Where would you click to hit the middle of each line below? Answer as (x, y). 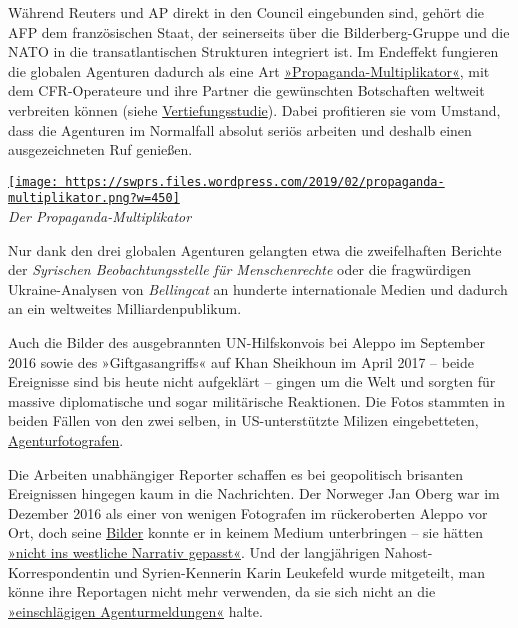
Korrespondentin (59, 571)
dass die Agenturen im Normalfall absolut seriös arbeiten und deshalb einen (240, 129)
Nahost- (408, 551)
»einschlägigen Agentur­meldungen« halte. (135, 610)
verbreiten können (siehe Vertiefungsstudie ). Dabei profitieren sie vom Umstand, (254, 109)
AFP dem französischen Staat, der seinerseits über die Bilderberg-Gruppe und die (259, 31)
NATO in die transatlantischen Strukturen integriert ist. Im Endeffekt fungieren (253, 51)
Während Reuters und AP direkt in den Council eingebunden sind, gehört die (246, 12)
